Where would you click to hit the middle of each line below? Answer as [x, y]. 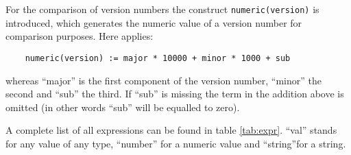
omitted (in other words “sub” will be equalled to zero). [123, 107]
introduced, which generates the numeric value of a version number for [154, 22]
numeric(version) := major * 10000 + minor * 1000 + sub [158, 58]
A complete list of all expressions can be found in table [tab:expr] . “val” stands [171, 130]
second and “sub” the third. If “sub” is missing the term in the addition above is [175, 94]
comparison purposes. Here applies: [80, 36]
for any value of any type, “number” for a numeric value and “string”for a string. [176, 143]
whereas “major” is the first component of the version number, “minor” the [164, 80]
